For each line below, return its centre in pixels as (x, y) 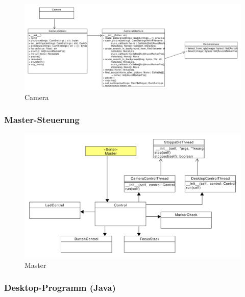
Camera (37, 97)
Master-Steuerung (42, 120)
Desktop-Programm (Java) (60, 288)
